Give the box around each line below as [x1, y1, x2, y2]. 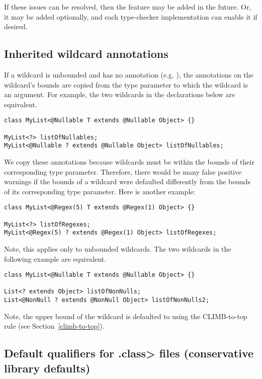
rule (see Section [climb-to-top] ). [4, 321, 105, 331]
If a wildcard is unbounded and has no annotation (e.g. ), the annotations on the [4, 69, 253, 80]
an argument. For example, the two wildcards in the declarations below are [4, 89, 235, 100]
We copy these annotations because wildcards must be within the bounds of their [4, 156, 254, 167]
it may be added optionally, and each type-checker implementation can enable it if [4, 11, 257, 22]
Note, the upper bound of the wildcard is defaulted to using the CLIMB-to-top [4, 311, 247, 321]
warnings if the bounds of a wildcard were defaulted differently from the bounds [4, 176, 251, 187]
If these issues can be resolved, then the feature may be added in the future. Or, [4, 2, 251, 12]
